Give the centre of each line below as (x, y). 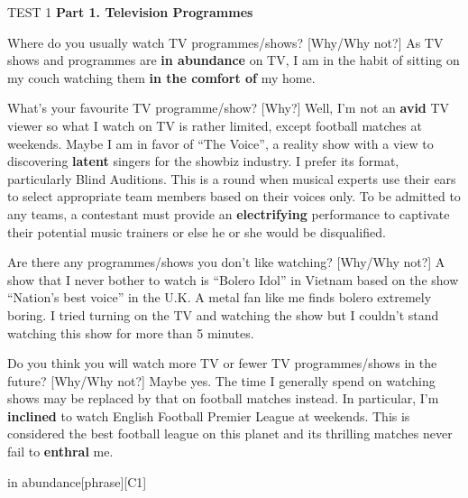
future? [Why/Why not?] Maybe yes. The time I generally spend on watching (221, 380)
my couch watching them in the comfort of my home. (161, 77)
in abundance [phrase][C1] (77, 481)
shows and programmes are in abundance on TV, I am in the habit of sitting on (234, 60)
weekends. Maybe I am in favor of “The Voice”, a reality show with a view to (220, 143)
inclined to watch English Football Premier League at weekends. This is (209, 415)
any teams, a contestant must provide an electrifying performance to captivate (229, 213)
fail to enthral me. (60, 452)
